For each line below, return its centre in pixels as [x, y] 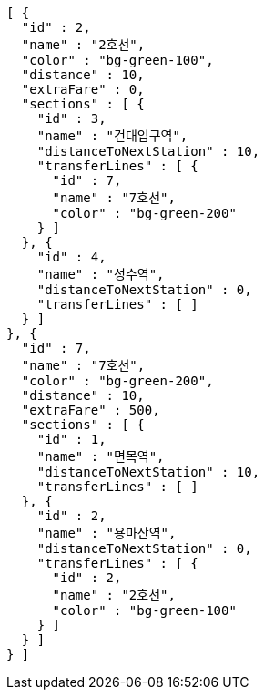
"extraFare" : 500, [91, 410]
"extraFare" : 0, [83, 89]
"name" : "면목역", [101, 456]
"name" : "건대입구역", [112, 136]
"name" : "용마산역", [107, 533]
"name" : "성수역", [101, 274]
